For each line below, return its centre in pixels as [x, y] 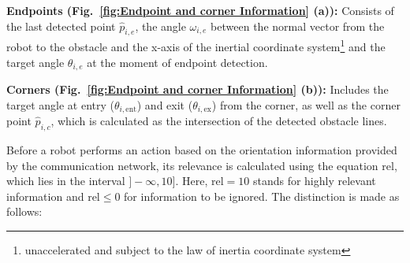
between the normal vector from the [298, 26]
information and [45, 196]
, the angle [160, 26]
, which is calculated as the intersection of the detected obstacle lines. [219, 121]
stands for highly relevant [314, 181]
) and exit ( [165, 104]
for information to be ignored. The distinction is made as [262, 196]
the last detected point [61, 26]
